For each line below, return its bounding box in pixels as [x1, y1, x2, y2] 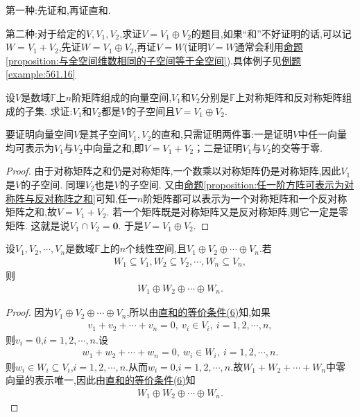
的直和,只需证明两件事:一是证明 [151, 127, 293, 141]
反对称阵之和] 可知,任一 [34, 190, 137, 205]
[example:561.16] [6, 66, 76, 81]
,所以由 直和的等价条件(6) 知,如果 [126, 305, 271, 319]
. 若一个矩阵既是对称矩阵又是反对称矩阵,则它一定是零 [106, 204, 349, 219]
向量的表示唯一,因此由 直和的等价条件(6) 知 [6, 373, 196, 387]
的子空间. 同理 [21, 177, 85, 191]
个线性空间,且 [126, 241, 187, 256]
